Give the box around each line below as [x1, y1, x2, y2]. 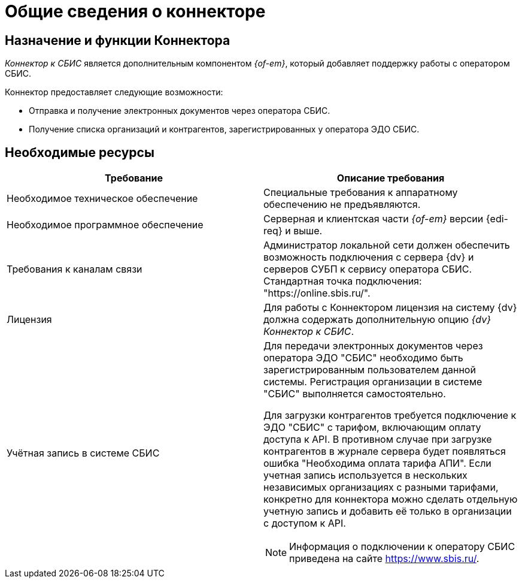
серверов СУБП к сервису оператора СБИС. [263, 263, 472, 276]
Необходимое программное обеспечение [7, 219, 204, 231]
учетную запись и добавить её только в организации [263, 505, 512, 518]
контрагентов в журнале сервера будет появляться [263, 445, 506, 458]
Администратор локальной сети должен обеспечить [263, 239, 510, 252]
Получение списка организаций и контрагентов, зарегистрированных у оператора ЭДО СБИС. [29, 124, 420, 135]
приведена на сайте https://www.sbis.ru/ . [289, 552, 479, 565]
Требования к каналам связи [7, 263, 142, 276]
